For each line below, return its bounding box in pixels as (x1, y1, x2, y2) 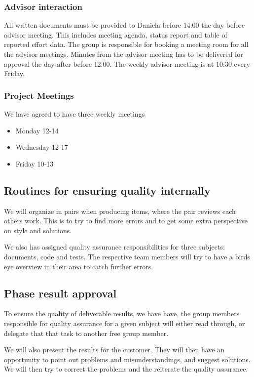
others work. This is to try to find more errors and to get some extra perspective (4, 215, 248, 226)
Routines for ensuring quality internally (4, 182, 211, 198)
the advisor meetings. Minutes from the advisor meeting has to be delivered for (4, 49, 243, 59)
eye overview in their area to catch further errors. (4, 261, 153, 271)
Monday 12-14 (15, 125, 59, 135)
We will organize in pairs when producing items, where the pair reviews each (4, 206, 236, 216)
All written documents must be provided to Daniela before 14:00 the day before (4, 20, 245, 30)
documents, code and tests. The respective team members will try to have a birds (4, 251, 251, 261)
